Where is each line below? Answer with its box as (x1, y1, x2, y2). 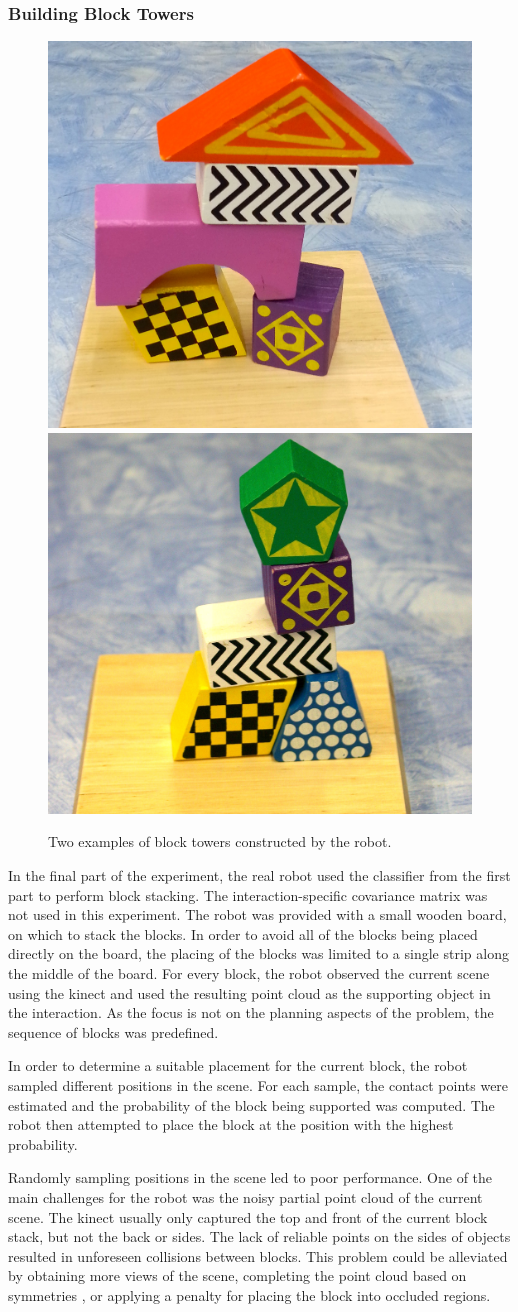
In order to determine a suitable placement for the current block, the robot (8, 1055, 468, 1076)
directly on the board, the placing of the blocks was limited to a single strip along (8, 943, 509, 964)
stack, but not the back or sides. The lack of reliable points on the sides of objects (8, 1226, 511, 1247)
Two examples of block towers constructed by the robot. (48, 831, 392, 852)
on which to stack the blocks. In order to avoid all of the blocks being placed (8, 923, 478, 944)
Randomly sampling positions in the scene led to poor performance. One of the (8, 1167, 493, 1188)
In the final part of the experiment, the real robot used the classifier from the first (8, 865, 511, 886)
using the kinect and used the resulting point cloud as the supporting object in (8, 982, 491, 1003)
